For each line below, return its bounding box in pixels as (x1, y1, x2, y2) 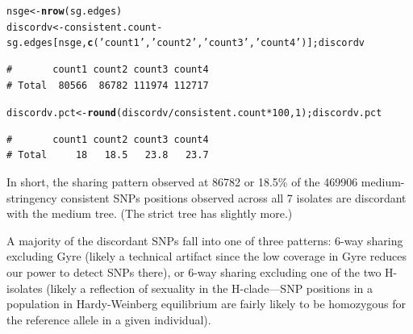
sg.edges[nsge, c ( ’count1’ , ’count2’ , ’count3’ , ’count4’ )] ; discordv (6, 37, 365, 49)
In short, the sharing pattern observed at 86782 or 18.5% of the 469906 (6, 173, 358, 190)
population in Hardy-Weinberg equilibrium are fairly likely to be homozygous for (6, 295, 407, 312)
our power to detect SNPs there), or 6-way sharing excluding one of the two (6, 263, 382, 280)
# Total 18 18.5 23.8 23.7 (6, 149, 209, 161)
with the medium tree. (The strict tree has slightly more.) (6, 205, 293, 222)
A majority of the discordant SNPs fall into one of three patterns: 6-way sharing (6, 232, 403, 248)
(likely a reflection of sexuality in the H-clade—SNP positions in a (46, 279, 373, 296)
